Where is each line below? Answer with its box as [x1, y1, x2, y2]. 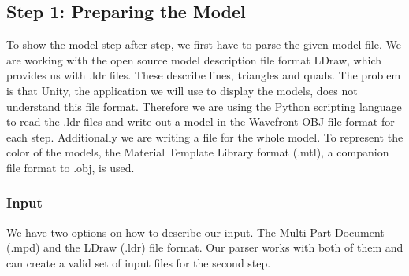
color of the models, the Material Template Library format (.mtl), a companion [6, 144, 389, 160]
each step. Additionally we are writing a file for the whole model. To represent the [6, 128, 403, 145]
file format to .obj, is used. [6, 159, 135, 175]
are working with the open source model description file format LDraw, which [6, 51, 381, 68]
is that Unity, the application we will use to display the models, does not [6, 82, 358, 98]
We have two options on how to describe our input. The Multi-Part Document [6, 223, 385, 240]
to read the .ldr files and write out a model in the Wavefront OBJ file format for [6, 113, 395, 130]
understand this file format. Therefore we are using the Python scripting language [6, 98, 402, 114]
